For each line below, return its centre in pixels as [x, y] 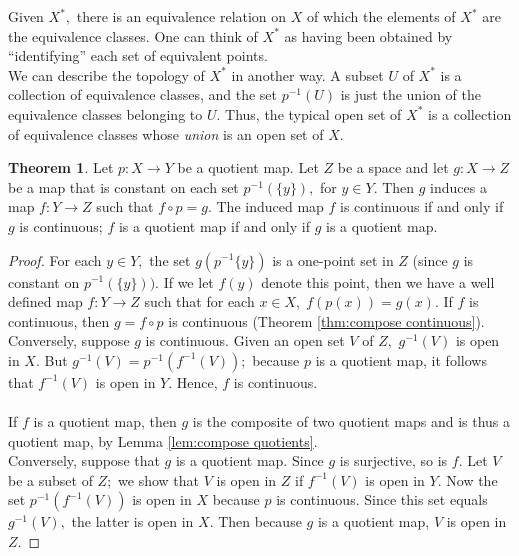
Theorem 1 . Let [61, 167]
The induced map [270, 206]
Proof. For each [55, 259]
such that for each [199, 301]
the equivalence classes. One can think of [133, 35]
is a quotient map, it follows [401, 359]
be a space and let [393, 167]
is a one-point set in [333, 259]
